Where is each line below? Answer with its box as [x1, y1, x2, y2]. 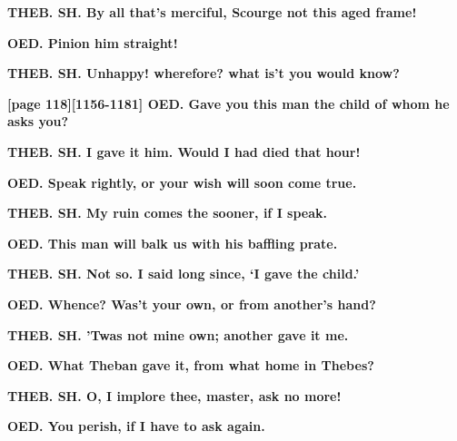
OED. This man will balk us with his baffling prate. [7, 233, 338, 252]
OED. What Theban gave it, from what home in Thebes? [7, 356, 374, 375]
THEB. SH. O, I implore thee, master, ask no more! [7, 386, 342, 405]
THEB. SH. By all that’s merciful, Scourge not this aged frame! [7, 3, 417, 21]
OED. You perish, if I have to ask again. [7, 416, 265, 436]
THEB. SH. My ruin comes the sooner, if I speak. [7, 203, 328, 222]
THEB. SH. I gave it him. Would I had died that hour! [7, 142, 361, 161]
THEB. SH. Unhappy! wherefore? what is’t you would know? [7, 64, 400, 83]
